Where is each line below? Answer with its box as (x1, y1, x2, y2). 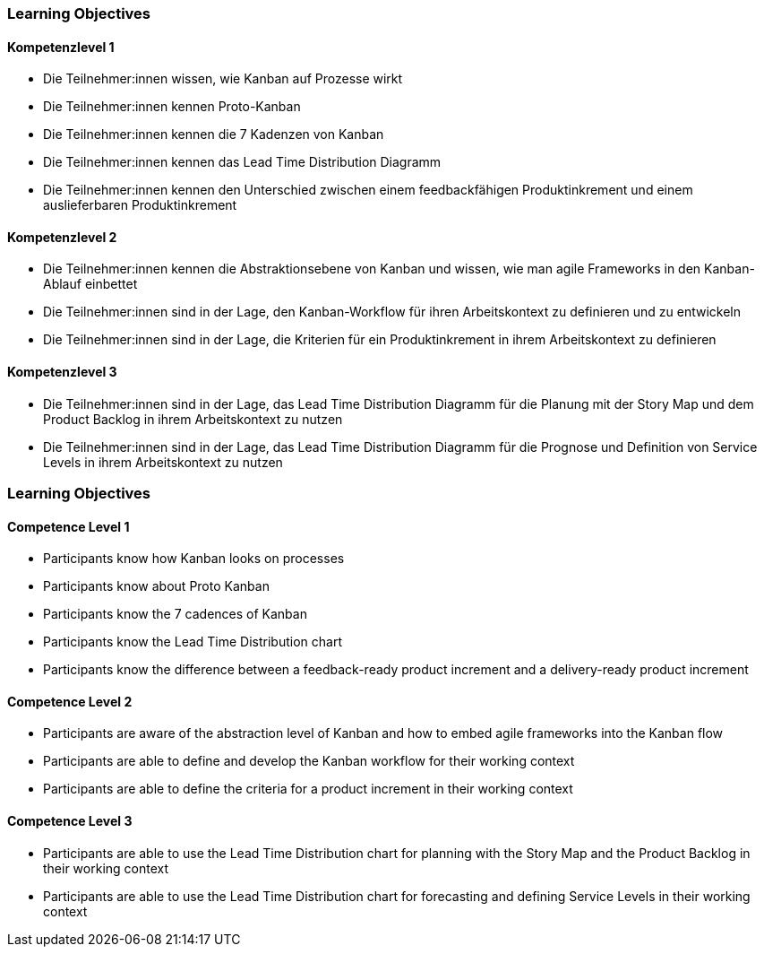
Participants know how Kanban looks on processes (43, 551, 345, 567)
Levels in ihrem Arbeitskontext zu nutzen (43, 454, 283, 470)
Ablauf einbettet (43, 276, 138, 292)
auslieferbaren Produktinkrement (43, 197, 237, 213)
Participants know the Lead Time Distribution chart (43, 634, 342, 650)
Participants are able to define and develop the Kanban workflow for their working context (43, 753, 575, 769)
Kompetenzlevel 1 (7, 39, 115, 55)
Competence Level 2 (7, 693, 133, 709)
